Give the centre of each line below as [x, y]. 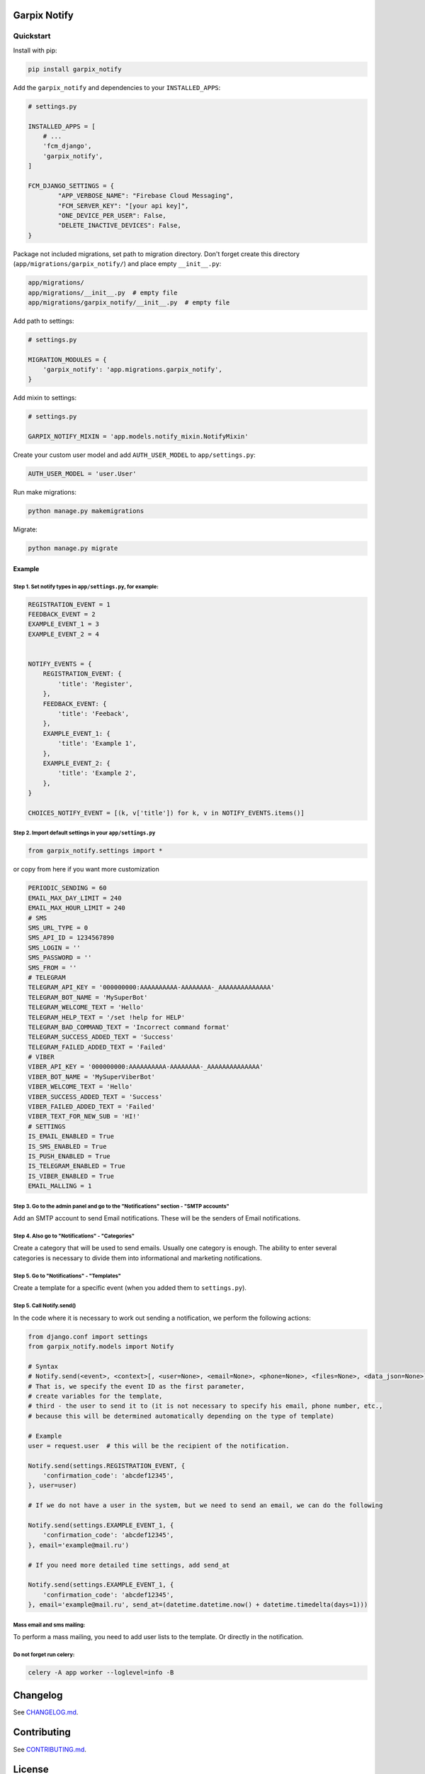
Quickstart [32, 36]
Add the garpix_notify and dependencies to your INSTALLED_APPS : [117, 87]
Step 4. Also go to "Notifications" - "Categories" [74, 1236]
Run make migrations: [45, 492]
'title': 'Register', [95, 684]
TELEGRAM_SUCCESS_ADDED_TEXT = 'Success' [101, 1037]
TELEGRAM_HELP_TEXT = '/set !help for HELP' [107, 1017]
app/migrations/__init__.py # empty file [103, 292]
